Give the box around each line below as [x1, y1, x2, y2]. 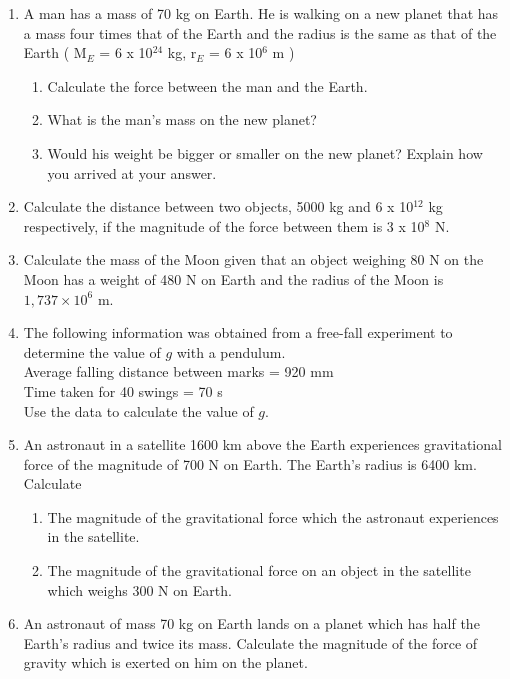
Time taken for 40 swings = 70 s [23, 380, 223, 401]
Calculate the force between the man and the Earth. [47, 75, 368, 96]
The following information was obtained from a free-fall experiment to [23, 322, 453, 343]
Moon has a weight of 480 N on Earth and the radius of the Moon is [23, 268, 444, 289]
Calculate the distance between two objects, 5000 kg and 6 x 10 [23, 196, 414, 217]
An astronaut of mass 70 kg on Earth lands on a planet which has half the [23, 613, 480, 634]
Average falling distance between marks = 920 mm [23, 361, 334, 382]
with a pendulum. [176, 341, 286, 362]
